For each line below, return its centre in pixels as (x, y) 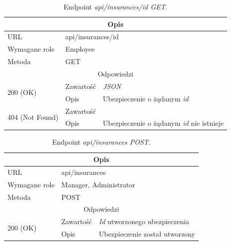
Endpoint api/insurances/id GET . (115, 6)
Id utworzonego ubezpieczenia (144, 221)
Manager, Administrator (98, 184)
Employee (80, 49)
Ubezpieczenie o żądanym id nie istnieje (163, 123)
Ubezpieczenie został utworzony (147, 234)
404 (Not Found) (33, 117)
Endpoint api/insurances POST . (101, 142)
